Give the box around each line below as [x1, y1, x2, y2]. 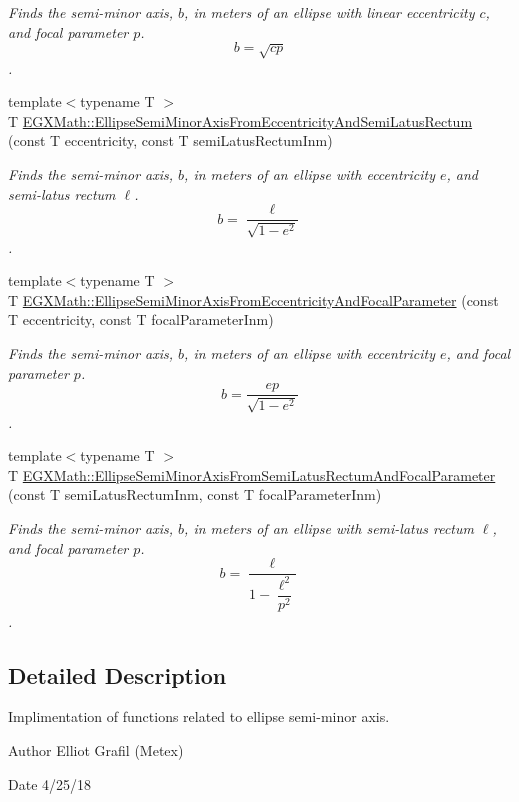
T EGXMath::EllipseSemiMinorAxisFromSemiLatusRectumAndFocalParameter [8, 464, 496, 485]
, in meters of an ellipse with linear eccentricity [184, 2, 475, 22]
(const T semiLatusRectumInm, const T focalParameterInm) [8, 484, 382, 505]
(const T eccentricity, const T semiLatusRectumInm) [8, 130, 333, 151]
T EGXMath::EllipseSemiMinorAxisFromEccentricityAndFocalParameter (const [8, 289, 499, 310]
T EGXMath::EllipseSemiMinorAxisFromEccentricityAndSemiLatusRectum [8, 110, 473, 131]
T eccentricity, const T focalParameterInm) [8, 309, 274, 330]
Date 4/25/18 [8, 773, 92, 794]
